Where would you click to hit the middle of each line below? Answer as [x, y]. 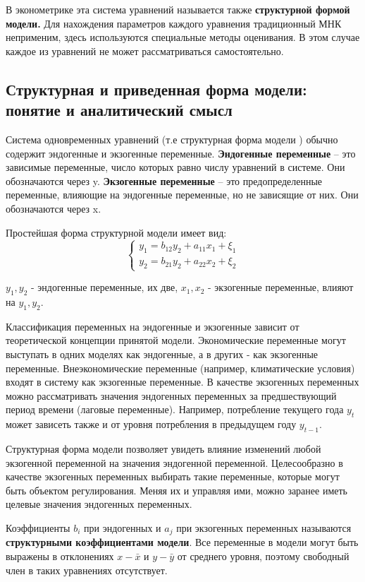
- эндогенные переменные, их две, [105, 287]
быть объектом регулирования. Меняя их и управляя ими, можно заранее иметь [177, 490]
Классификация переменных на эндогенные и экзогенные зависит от [153, 326]
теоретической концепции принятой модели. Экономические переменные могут [176, 340]
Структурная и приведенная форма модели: [156, 89]
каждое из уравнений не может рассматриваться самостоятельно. [145, 51]
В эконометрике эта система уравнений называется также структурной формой [178, 9]
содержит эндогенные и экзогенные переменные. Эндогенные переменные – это [181, 153]
